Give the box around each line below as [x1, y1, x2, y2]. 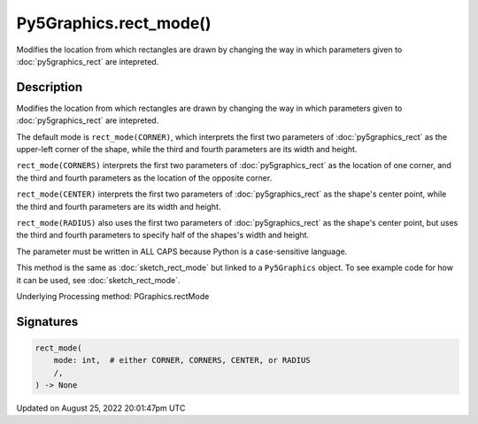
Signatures [16, 314, 79, 329]
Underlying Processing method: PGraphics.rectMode [16, 290, 210, 301]
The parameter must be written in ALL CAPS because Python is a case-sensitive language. [16, 246, 348, 257]
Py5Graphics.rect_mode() [16, 13, 212, 33]
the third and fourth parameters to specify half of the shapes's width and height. [16, 230, 310, 241]
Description [16, 80, 83, 95]
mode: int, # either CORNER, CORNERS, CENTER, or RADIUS [53, 355, 311, 366]
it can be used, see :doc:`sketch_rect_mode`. [16, 274, 181, 285]
